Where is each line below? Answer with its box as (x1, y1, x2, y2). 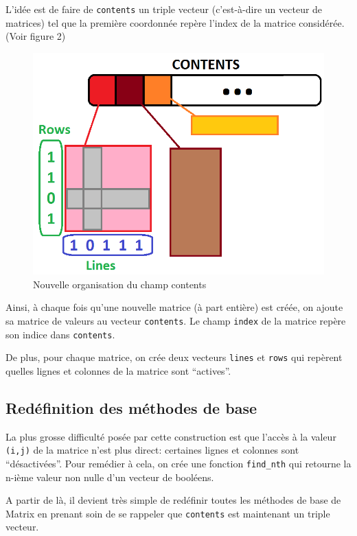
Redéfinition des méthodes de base (5, 397, 257, 418)
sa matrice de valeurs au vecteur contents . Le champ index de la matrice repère (5, 313, 346, 327)
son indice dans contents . (5, 327, 115, 341)
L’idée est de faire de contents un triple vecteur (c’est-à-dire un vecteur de (5, 2, 323, 16)
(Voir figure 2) (5, 29, 66, 43)
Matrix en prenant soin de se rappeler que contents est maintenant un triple (5, 506, 330, 520)
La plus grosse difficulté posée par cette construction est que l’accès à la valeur (5, 429, 336, 443)
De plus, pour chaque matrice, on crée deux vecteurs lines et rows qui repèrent (5, 350, 343, 364)
